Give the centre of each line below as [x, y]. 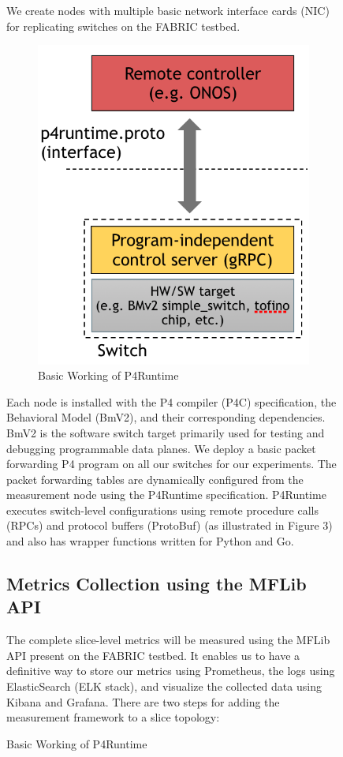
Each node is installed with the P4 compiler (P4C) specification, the [171, 401]
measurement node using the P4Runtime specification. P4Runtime [166, 495]
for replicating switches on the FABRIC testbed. [123, 26]
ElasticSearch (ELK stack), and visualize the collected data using [164, 686]
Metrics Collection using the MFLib [157, 584]
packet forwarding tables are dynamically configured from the [155, 479]
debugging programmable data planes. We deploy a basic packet [161, 448]
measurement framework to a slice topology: [113, 717]
